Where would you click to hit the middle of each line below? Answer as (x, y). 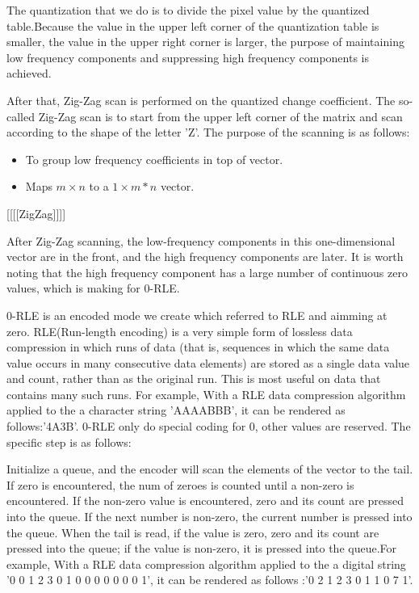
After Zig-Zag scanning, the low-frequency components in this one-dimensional (201, 240)
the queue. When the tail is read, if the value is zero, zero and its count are (193, 532)
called (21, 116)
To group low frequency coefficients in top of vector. (154, 159)
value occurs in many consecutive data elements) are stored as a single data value (208, 362)
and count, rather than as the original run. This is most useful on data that (194, 379)
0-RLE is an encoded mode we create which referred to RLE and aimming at (197, 315)
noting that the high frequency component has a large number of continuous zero (207, 272)
